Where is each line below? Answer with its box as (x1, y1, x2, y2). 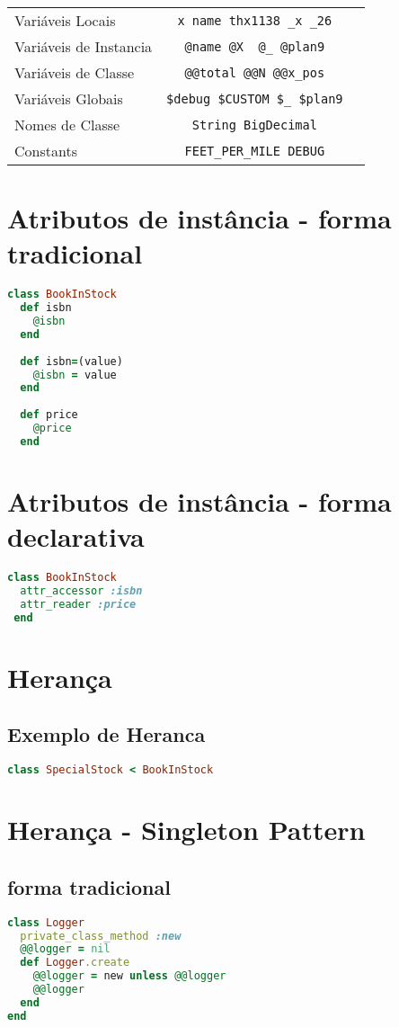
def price (20, 408, 78, 422)
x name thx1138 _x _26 (177, 13, 332, 28)
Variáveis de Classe (14, 62, 135, 83)
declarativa (7, 518, 145, 555)
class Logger (7, 915, 84, 929)
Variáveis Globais (14, 88, 123, 109)
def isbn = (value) (20, 354, 123, 368)
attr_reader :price (20, 597, 137, 611)
